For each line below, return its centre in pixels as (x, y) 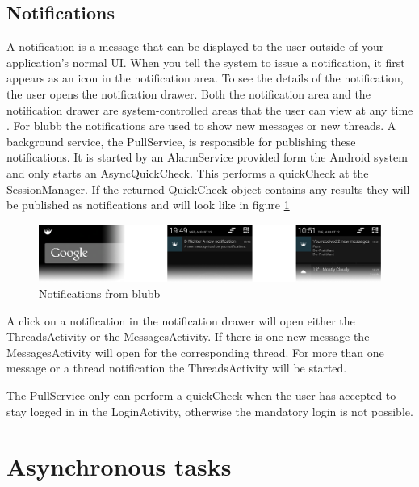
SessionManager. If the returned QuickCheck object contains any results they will (208, 189)
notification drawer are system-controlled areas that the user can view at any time (210, 109)
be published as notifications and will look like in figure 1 (148, 205)
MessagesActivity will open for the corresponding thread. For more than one (195, 352)
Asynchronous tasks (119, 466)
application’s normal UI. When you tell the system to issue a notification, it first (206, 62)
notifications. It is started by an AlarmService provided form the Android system (207, 157)
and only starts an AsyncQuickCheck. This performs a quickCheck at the (188, 172)
